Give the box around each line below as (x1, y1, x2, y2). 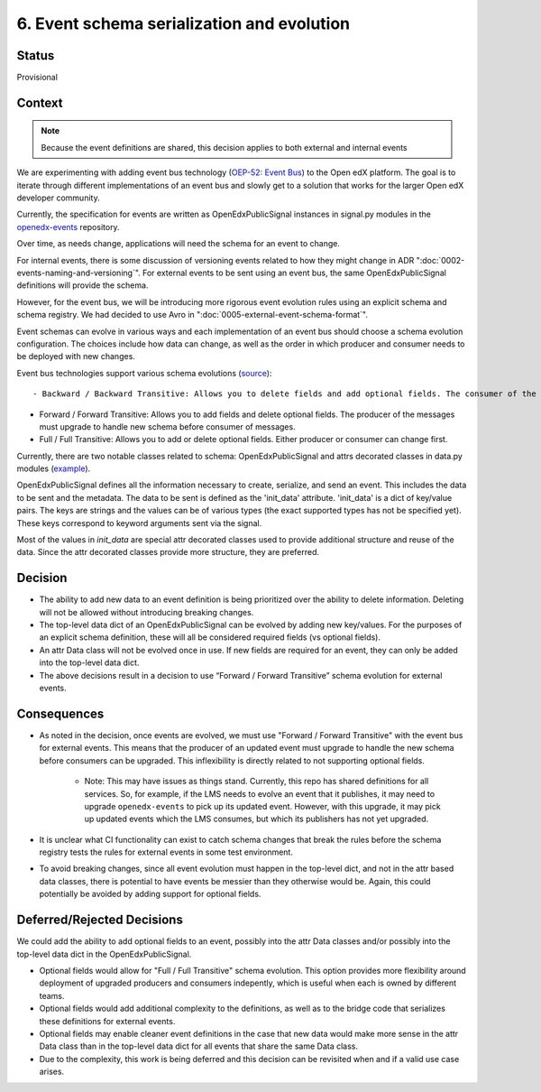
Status (16, 48, 55, 63)
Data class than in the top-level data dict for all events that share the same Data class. (39, 1041, 359, 1051)
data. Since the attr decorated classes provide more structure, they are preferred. (16, 547, 320, 558)
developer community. (16, 192, 100, 203)
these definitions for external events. (39, 1015, 176, 1026)
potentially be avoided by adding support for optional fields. (39, 889, 261, 900)
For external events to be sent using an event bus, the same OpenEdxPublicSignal (142, 267, 446, 278)
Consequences (16, 706, 105, 721)
